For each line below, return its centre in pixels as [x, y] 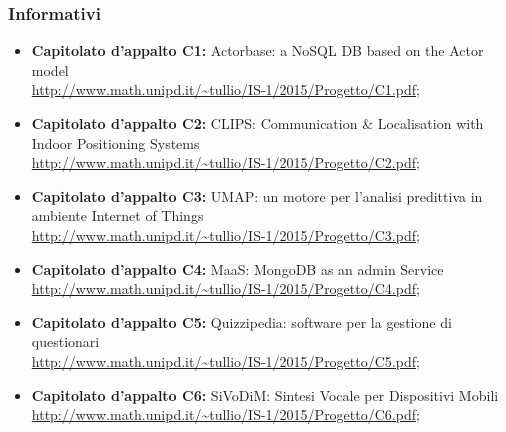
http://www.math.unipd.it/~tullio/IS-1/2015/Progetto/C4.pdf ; [225, 288]
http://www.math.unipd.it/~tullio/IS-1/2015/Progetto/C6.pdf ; [225, 414]
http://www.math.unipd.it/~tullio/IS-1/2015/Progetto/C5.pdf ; [225, 360]
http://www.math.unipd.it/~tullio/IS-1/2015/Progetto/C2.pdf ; [225, 162]
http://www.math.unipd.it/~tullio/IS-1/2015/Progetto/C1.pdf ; [225, 89]
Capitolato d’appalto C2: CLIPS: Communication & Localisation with [257, 123]
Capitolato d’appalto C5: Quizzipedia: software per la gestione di [241, 321]
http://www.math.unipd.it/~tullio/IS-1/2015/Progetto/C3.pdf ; [225, 234]
